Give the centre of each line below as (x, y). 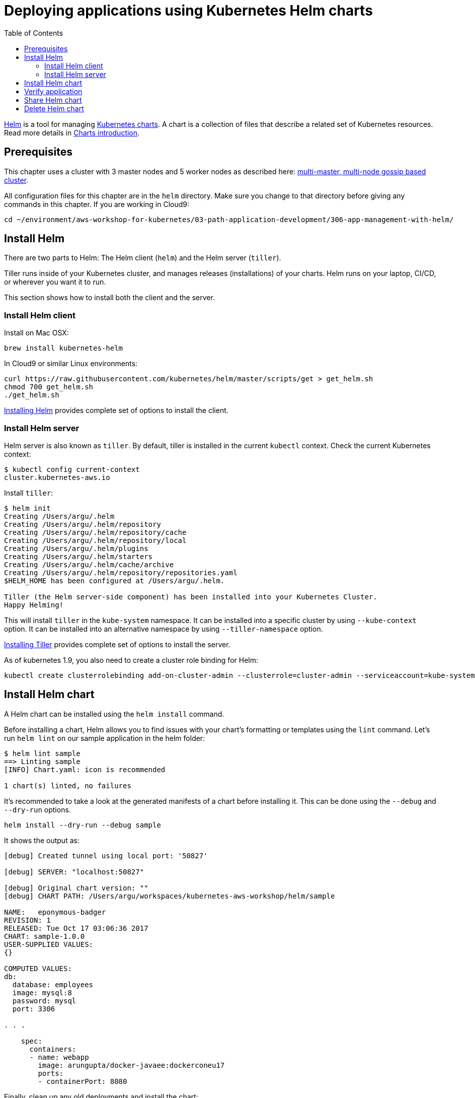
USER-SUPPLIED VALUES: (49, 944)
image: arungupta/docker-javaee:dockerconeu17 (131, 1065)
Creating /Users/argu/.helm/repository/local (95, 540)
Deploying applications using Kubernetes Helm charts (188, 11)
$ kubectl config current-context (72, 469)
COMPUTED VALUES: (38, 968)
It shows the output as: (42, 840)
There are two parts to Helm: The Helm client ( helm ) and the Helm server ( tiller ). (143, 258)
